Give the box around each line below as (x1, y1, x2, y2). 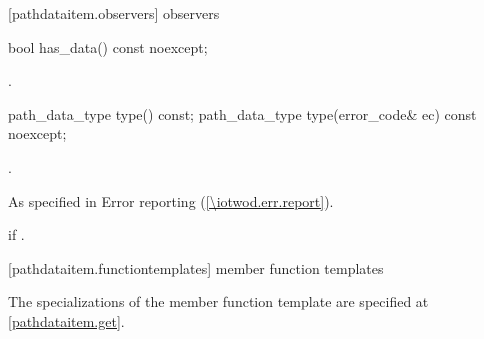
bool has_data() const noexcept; (8, 36, 208, 57)
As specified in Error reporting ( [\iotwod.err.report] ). (8, 190, 334, 211)
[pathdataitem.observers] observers (8, 3, 220, 23)
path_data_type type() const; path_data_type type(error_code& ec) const (8, 103, 477, 124)
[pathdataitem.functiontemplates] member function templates (8, 257, 384, 278)
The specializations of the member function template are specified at (8, 291, 429, 312)
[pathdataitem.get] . (8, 310, 125, 331)
